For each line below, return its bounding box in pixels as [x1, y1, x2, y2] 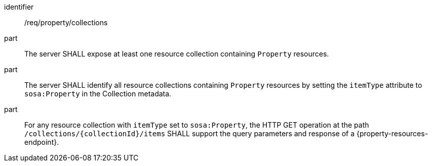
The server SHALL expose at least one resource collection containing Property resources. [24, 49, 329, 58]
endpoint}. [24, 138, 59, 146]
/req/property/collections [24, 18, 108, 27]
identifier [4, 3, 34, 11]
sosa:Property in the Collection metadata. [24, 89, 172, 98]
